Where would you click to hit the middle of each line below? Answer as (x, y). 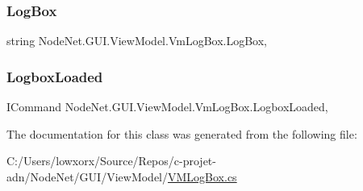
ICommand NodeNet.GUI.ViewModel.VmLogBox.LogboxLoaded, (167, 107)
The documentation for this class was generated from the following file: (182, 133)
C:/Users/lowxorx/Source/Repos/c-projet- (111, 161)
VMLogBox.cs (202, 176)
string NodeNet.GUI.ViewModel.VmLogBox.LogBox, (137, 41)
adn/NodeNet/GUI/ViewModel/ (88, 176)
